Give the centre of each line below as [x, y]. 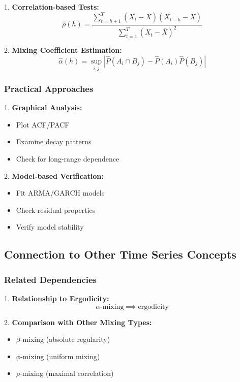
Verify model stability [50, 227]
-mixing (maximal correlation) [67, 373]
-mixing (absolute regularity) [65, 339]
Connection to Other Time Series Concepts [120, 254]
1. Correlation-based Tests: [52, 7]
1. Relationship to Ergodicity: [57, 298]
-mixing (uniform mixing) [60, 356]
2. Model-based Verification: [54, 176]
